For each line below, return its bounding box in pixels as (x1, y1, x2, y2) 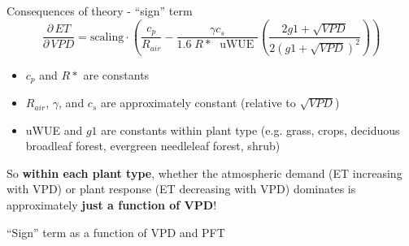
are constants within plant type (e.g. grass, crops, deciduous (101, 121, 400, 138)
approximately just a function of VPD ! (7, 196, 217, 214)
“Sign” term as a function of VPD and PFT (7, 223, 225, 240)
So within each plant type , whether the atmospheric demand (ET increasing (7, 164, 402, 181)
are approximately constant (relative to (100, 94, 296, 111)
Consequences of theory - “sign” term (7, 2, 193, 19)
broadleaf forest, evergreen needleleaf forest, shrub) (25, 137, 281, 154)
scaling (89, 31, 124, 43)
